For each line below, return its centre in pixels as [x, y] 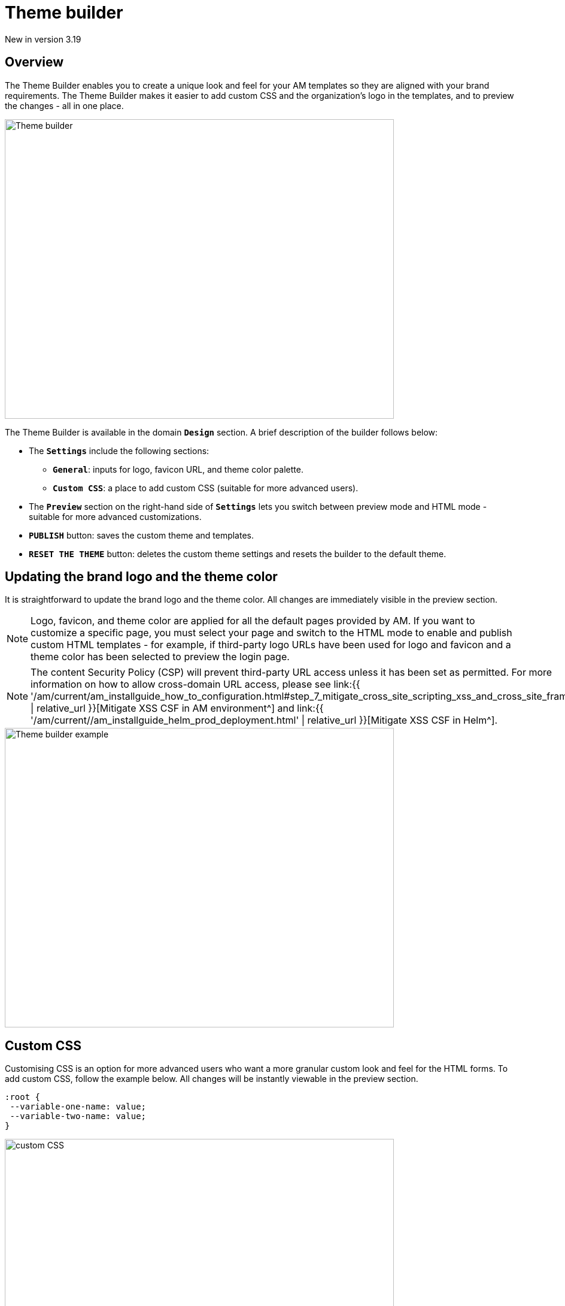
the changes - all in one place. [64, 105]
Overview [34, 62]
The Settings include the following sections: [119, 451]
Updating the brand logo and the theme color [141, 577]
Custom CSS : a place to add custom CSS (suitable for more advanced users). [206, 488]
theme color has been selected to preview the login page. [160, 657]
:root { [23, 1097]
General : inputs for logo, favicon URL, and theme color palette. [178, 469]
